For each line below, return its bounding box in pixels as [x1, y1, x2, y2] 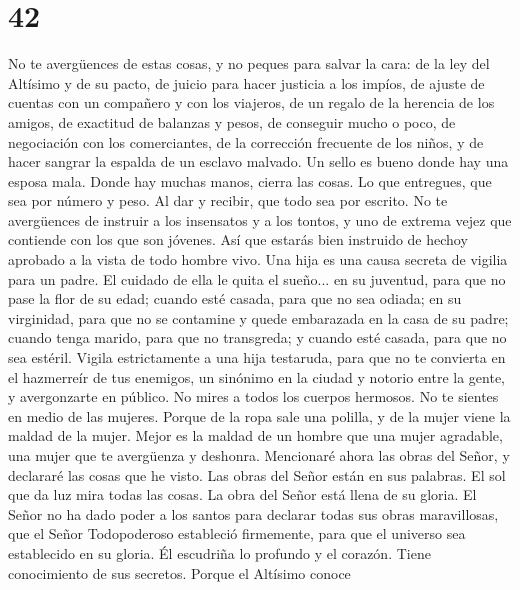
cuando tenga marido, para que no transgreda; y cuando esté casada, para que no [8, 327, 507, 348]
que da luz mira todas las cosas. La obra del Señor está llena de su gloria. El [8, 484, 477, 505]
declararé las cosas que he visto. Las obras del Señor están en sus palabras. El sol [8, 464, 506, 485]
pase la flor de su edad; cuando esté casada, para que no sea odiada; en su [8, 288, 462, 309]
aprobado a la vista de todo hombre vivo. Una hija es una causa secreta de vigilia [8, 249, 508, 270]
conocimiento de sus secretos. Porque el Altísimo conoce [8, 562, 351, 583]
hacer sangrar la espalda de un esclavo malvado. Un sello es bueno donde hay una [8, 151, 509, 172]
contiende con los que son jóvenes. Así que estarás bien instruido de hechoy [8, 229, 468, 250]
